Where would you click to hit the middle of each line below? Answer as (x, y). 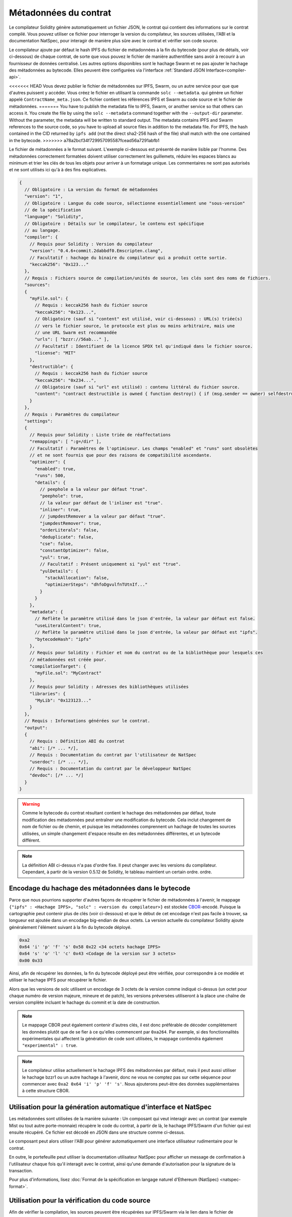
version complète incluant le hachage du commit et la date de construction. (85, 1002)
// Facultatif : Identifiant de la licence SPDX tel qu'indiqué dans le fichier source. (144, 346)
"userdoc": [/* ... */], (59, 762)
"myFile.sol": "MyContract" (68, 673)
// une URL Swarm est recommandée (76, 332)
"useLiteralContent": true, (68, 625)
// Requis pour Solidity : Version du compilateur (91, 244)
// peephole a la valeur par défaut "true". (94, 489)
